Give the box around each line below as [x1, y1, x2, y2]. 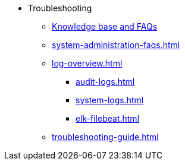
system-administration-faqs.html [52, 40, 180, 50]
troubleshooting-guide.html [52, 132, 159, 142]
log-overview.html [52, 58, 123, 68]
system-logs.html [76, 95, 144, 105]
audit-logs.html [76, 77, 135, 87]
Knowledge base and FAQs [52, 21, 158, 31]
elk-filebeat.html [76, 113, 140, 123]
